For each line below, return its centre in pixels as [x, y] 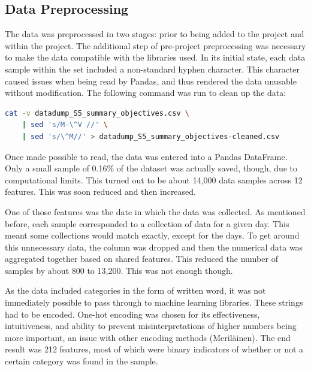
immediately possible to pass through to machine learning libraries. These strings [154, 302]
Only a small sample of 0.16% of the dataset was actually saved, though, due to [151, 168]
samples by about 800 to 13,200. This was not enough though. [119, 270]
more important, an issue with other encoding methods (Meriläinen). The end [148, 337]
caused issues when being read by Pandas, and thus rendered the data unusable [151, 81]
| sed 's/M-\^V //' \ [65, 125]
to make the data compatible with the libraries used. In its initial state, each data [155, 57]
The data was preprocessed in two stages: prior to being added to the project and [155, 34]
